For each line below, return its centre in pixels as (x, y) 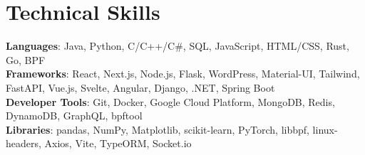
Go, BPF (26, 59)
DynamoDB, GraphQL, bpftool (74, 116)
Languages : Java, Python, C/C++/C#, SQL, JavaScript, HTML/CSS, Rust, (178, 46)
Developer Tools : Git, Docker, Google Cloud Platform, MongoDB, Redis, (170, 101)
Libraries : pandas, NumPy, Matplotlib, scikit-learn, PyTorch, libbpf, (158, 129)
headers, (24, 143)
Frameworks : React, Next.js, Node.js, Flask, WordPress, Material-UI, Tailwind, (183, 74)
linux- (325, 129)
